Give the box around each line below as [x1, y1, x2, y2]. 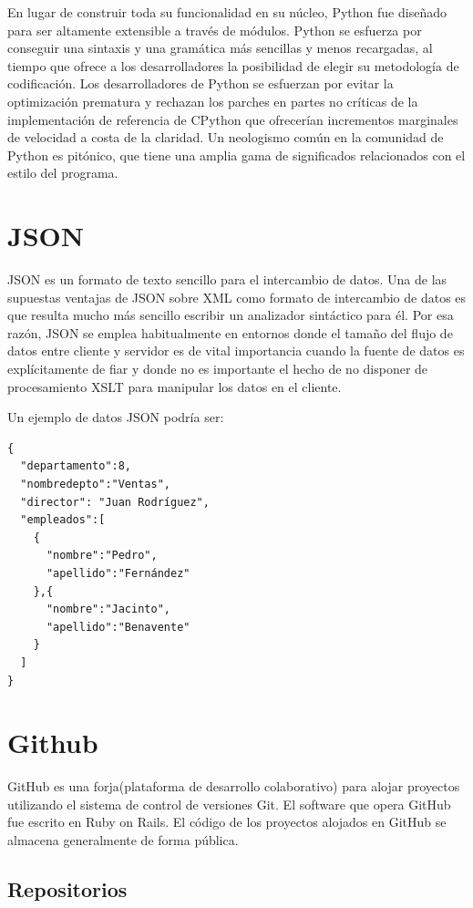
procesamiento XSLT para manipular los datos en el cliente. [7, 377, 342, 396]
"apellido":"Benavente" [46, 620, 190, 634]
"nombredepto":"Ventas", [20, 478, 170, 490]
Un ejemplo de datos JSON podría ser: [7, 408, 224, 427]
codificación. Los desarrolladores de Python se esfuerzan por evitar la [7, 74, 394, 93]
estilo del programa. [7, 163, 118, 182]
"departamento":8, [20, 459, 132, 473]
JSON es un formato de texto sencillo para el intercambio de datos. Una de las [7, 270, 447, 289]
